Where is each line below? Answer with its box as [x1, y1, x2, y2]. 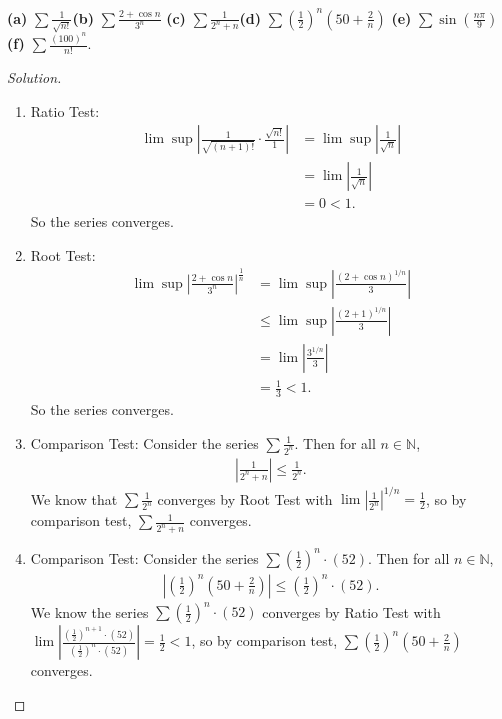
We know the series [30, 601, 149, 622]
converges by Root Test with [157, 488, 333, 509]
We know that [30, 488, 118, 509]
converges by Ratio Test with [262, 601, 441, 622]
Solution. [7, 66, 62, 87]
